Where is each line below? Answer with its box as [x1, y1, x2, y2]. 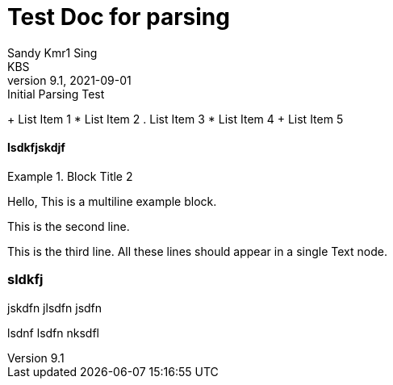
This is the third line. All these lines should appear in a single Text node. [7, 244, 387, 258]
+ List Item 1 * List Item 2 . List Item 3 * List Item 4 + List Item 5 [7, 111, 344, 126]
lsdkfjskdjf [7, 140, 65, 155]
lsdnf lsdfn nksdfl [7, 325, 99, 340]
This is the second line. [7, 219, 130, 233]
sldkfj [7, 271, 44, 288]
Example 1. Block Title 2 [7, 169, 133, 183]
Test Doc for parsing [7, 3, 230, 31]
